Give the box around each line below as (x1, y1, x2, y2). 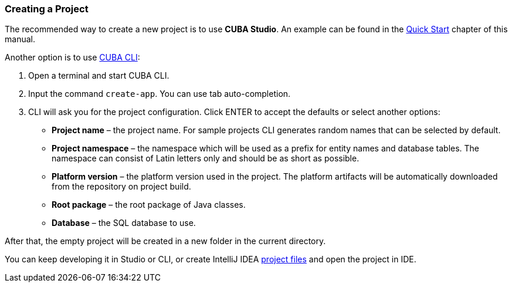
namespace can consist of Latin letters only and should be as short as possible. (52, 153, 360, 164)
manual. (5, 34, 35, 45)
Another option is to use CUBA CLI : (5, 52, 140, 63)
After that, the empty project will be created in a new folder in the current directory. (5, 236, 326, 247)
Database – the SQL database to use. (52, 218, 196, 228)
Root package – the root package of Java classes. (52, 200, 246, 210)
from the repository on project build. (52, 181, 191, 192)
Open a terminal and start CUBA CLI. (28, 70, 169, 81)
